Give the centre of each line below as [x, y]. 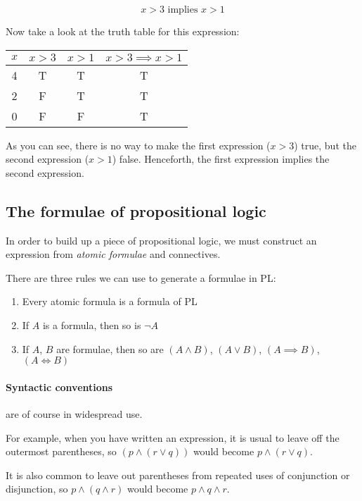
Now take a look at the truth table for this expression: [123, 31]
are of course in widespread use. [74, 413]
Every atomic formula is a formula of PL [110, 301]
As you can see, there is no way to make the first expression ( [138, 145]
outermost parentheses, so [61, 451]
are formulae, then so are [110, 348]
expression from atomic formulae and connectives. [113, 254]
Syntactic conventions [59, 386]
